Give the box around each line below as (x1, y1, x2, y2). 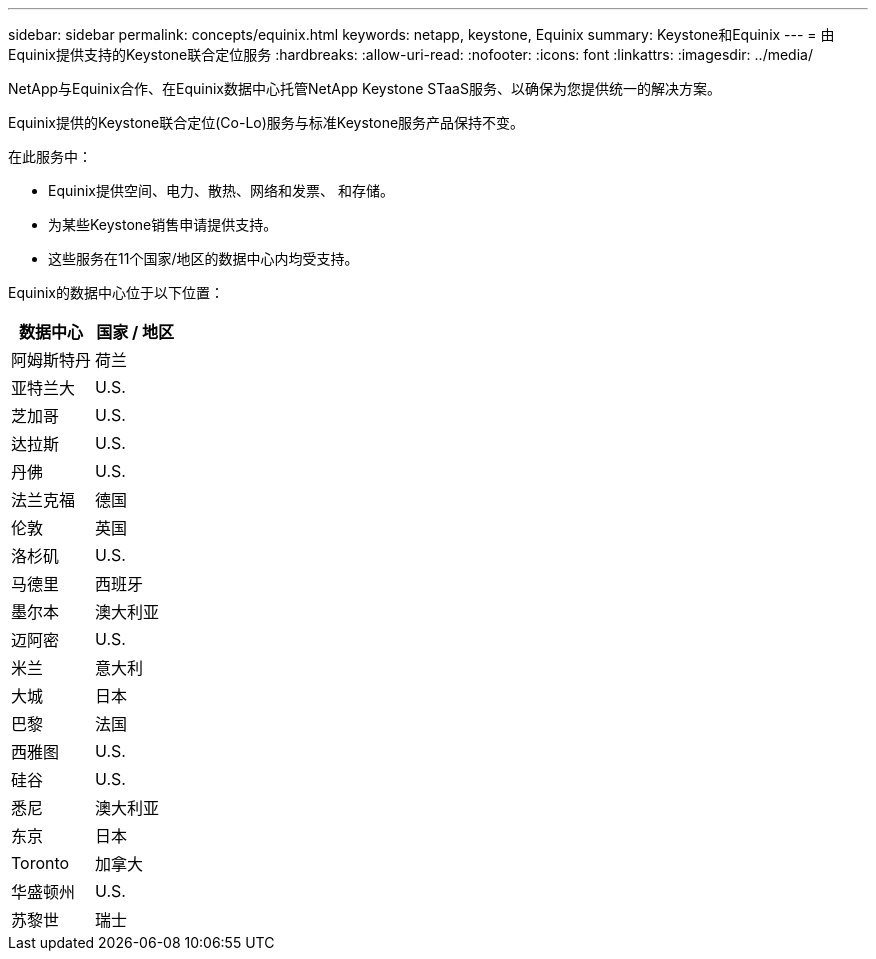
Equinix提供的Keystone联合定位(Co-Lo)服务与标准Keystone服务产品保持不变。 (8, 114, 525, 131)
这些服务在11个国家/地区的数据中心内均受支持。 (48, 250, 359, 267)
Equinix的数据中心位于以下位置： (8, 284, 224, 301)
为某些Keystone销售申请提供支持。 (48, 216, 278, 233)
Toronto (11, 853, 70, 873)
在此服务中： (8, 148, 92, 165)
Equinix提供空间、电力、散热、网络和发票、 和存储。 (48, 182, 394, 199)
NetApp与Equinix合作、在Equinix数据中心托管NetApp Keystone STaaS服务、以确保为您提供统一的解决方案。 (8, 80, 721, 97)
